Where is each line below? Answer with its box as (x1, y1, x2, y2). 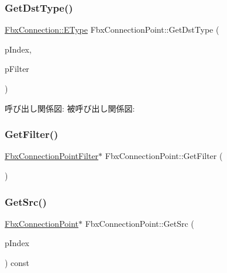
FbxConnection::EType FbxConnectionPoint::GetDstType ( (5, 23, 219, 36)
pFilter (5, 63, 29, 75)
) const (5, 257, 30, 268)
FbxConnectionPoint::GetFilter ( (105, 150, 223, 162)
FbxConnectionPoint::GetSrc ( (85, 217, 194, 229)
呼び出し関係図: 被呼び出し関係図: (5, 102, 135, 114)
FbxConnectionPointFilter (5, 150, 99, 162)
